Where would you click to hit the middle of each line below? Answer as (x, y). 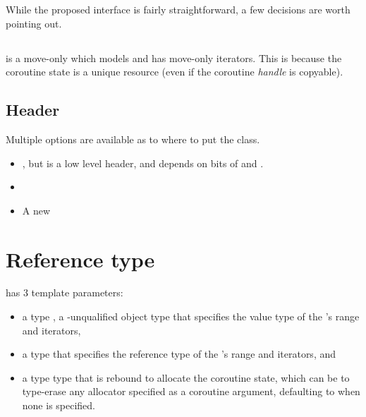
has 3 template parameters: (65, 292)
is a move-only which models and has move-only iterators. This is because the (174, 58)
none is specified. (59, 405)
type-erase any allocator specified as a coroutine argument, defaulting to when (191, 391)
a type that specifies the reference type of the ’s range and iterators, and (179, 354)
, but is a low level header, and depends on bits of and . (143, 163)
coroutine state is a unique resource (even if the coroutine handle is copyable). (175, 72)
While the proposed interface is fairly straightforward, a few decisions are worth (178, 9)
